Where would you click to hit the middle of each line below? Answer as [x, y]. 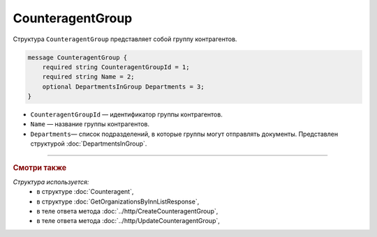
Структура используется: [51, 182]
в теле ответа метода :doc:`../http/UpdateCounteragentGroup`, [128, 221]
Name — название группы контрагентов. [90, 124]
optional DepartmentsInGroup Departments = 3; [124, 86]
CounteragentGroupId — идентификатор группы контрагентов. [126, 114]
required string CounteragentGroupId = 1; [116, 67]
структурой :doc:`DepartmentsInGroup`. [89, 144]
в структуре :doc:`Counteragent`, [85, 192]
